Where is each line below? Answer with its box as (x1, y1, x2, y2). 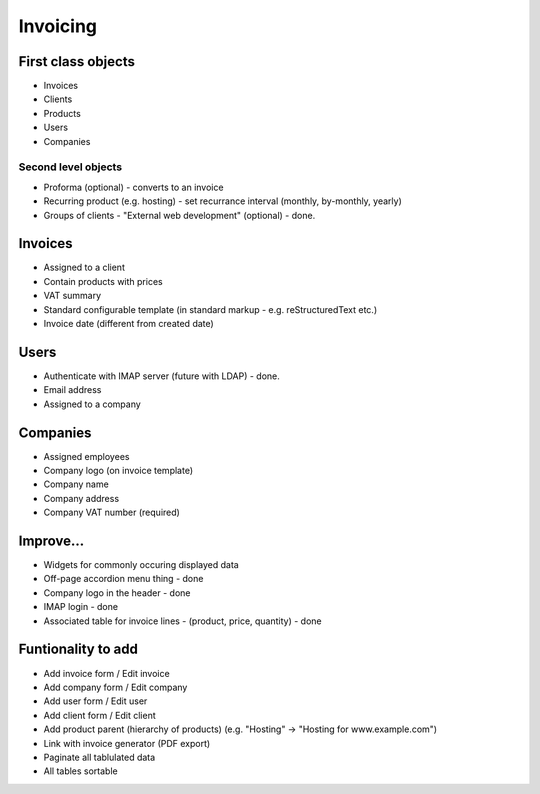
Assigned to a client (43, 261, 125, 274)
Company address (43, 492, 120, 504)
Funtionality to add (18, 641, 139, 658)
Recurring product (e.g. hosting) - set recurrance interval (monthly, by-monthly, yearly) (43, 195, 402, 207)
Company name (43, 478, 109, 490)
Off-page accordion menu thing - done (43, 573, 204, 585)
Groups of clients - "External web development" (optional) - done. (43, 209, 316, 221)
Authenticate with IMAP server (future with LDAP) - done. (43, 370, 280, 382)
